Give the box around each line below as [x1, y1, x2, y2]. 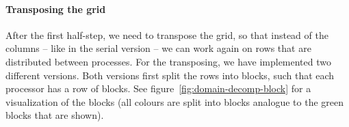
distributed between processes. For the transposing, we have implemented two [5, 54, 331, 68]
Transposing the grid [5, 1, 106, 16]
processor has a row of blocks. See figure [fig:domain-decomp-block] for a [5, 81, 311, 96]
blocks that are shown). [5, 108, 104, 122]
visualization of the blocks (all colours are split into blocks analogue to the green [5, 94, 344, 109]
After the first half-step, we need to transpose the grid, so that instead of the [5, 27, 328, 42]
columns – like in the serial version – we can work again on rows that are [5, 41, 311, 55]
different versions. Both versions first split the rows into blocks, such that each [5, 68, 335, 82]
